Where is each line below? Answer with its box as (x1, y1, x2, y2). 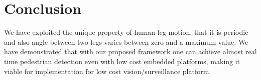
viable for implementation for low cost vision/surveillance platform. (4, 66, 211, 76)
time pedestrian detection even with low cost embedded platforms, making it (4, 56, 240, 66)
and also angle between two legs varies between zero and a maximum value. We (4, 36, 248, 47)
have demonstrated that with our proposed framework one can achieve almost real (4, 46, 257, 57)
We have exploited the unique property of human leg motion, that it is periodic (4, 27, 248, 37)
